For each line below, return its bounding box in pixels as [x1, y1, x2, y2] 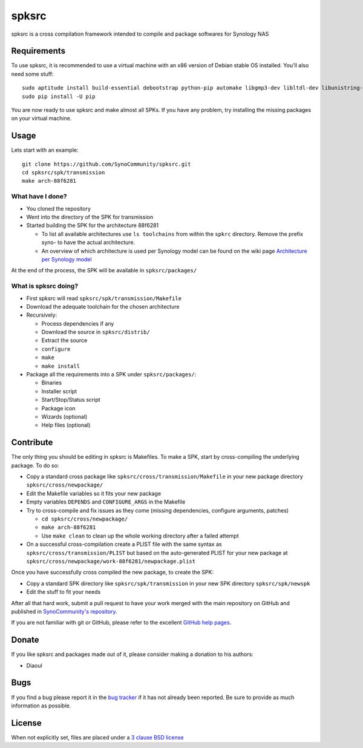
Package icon [41, 404, 76, 412]
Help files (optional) [41, 421, 91, 429]
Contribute [11, 438, 53, 448]
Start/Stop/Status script [41, 396, 101, 404]
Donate [11, 635, 39, 645]
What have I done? [11, 192, 67, 201]
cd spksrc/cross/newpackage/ [41, 516, 128, 522]
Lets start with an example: [11, 146, 79, 154]
